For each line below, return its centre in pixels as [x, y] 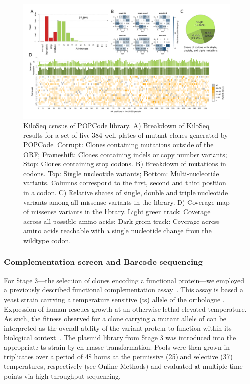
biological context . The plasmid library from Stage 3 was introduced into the [120, 337]
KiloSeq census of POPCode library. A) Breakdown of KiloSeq [116, 125]
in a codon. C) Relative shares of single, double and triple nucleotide [126, 192]
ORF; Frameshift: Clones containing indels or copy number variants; [125, 154]
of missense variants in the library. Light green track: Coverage [117, 212]
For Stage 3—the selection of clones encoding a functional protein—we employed [124, 280]
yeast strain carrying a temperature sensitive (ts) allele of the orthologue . [114, 299]
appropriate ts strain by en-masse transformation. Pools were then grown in [117, 347]
